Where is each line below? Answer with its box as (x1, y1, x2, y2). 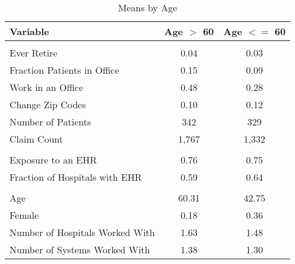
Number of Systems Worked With (9, 243, 150, 256)
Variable (9, 24, 49, 38)
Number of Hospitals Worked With (9, 225, 155, 239)
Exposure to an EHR (9, 153, 97, 166)
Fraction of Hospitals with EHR (9, 170, 142, 184)
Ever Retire (9, 46, 58, 59)
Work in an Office (9, 80, 84, 94)
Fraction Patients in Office (9, 63, 119, 77)
